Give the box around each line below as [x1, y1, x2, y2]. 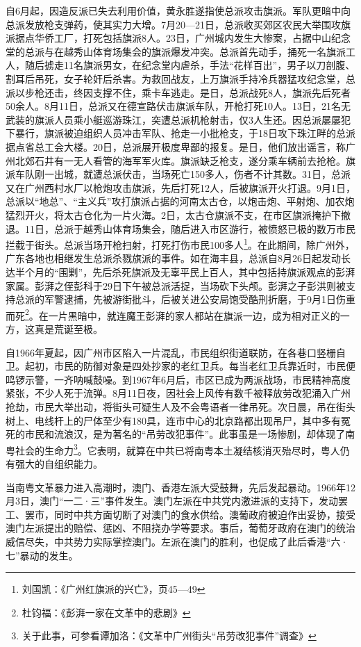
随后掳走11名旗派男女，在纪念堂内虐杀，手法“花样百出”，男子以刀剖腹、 [24, 58, 355, 72]
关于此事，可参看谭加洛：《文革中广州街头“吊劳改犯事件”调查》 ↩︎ [22, 628, 317, 643]
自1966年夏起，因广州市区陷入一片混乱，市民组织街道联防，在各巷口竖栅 [6, 345, 336, 359]
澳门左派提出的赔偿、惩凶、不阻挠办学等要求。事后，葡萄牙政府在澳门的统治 [6, 521, 355, 535]
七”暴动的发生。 [6, 548, 78, 562]
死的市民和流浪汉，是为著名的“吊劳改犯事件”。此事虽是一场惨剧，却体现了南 [6, 427, 355, 441]
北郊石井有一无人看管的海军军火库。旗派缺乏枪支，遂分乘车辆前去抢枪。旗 [15, 153, 355, 167]
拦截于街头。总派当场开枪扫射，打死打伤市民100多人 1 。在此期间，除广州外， [6, 236, 355, 252]
